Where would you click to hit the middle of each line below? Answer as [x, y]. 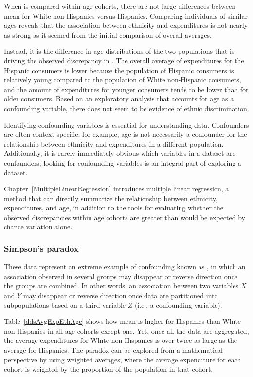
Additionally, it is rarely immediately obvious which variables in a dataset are [120, 153]
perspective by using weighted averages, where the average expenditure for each [123, 359]
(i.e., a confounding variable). [178, 305]
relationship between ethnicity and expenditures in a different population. [114, 143]
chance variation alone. [38, 227]
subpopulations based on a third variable [65, 305]
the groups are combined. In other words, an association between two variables [121, 286]
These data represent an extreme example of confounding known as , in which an [125, 267]
